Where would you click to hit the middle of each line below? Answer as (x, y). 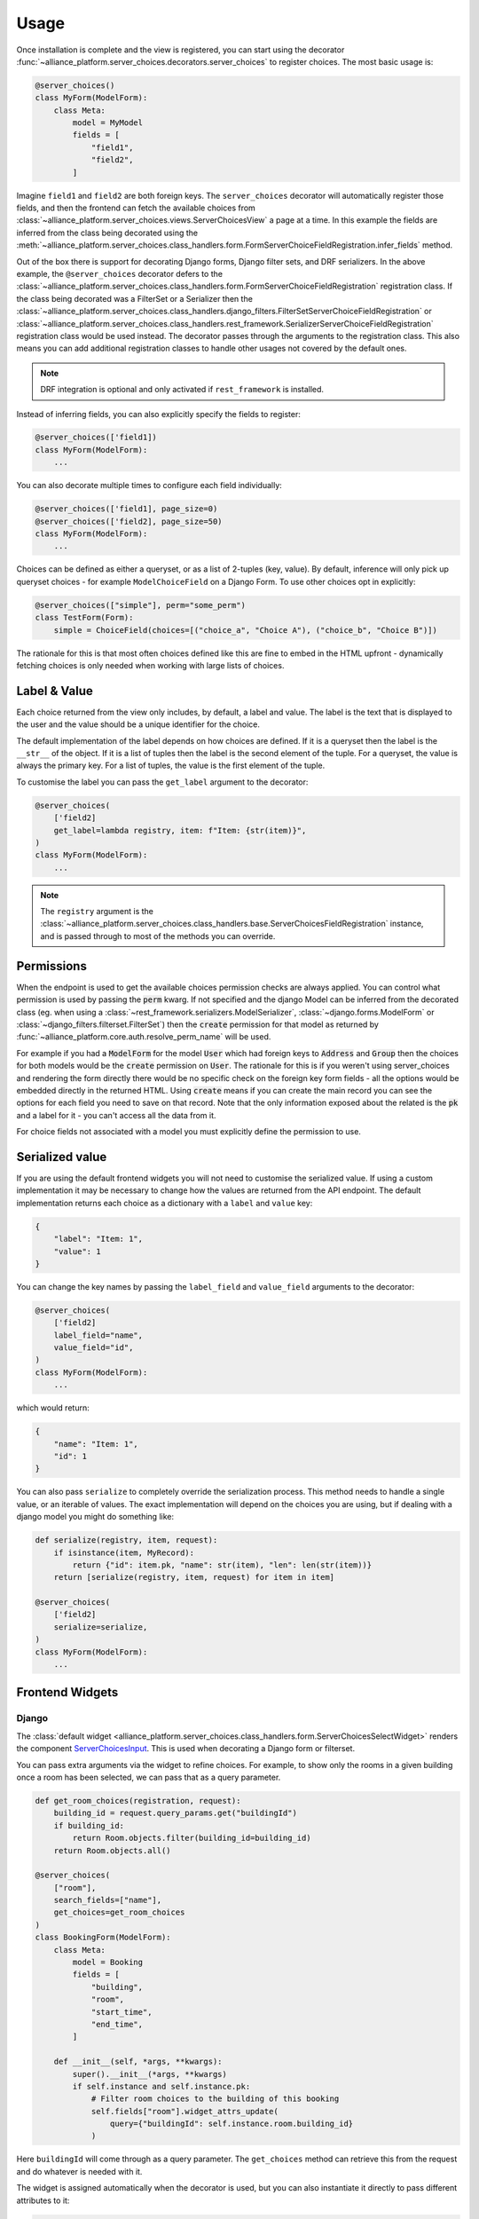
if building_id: (89, 1825)
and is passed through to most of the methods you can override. (158, 936)
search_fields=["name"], (108, 1900)
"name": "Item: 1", (96, 1444)
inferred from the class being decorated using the (107, 233)
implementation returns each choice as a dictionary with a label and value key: (165, 1203)
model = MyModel (108, 123)
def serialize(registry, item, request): (126, 1540)
